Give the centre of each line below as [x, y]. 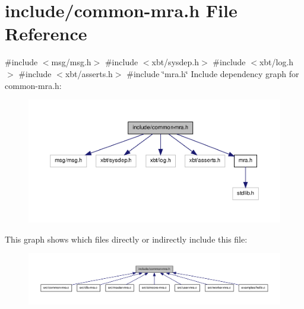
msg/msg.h [71, 62]
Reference [46, 34]
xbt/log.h [276, 62]
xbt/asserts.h [89, 73]
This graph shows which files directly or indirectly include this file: [126, 239]
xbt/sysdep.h [175, 62]
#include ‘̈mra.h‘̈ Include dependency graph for [213, 73]
